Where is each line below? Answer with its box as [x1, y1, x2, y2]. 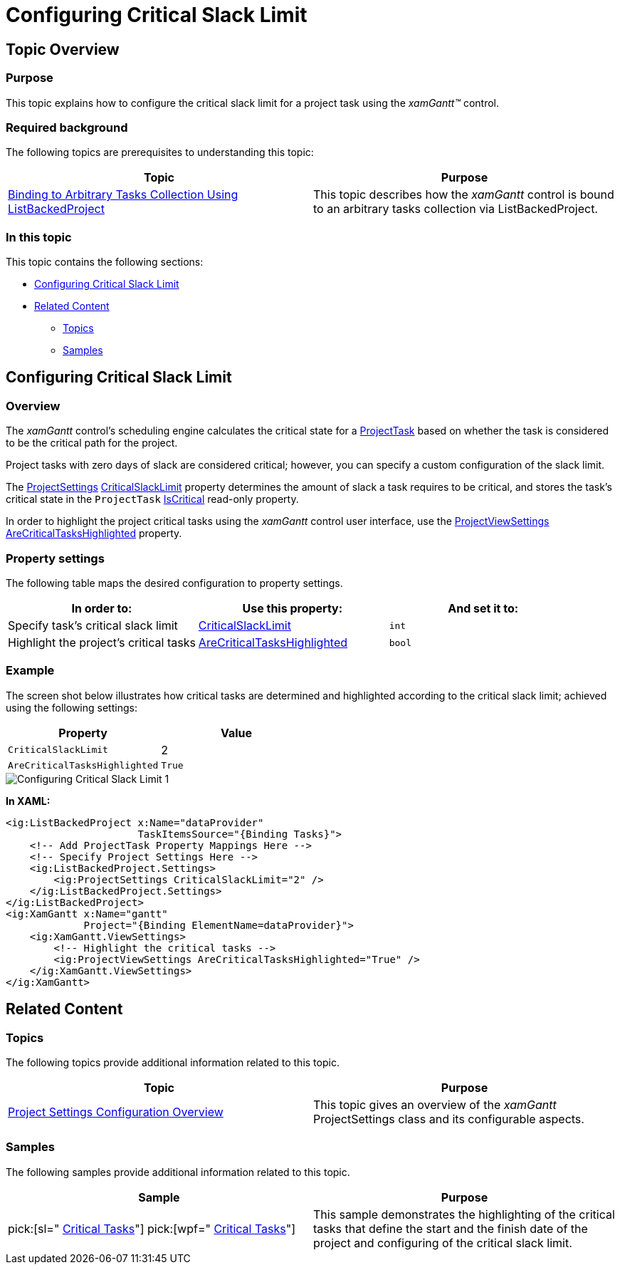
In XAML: [6, 794, 51, 807]
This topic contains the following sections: [6, 256, 204, 269]
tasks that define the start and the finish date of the [313, 1221, 588, 1236]
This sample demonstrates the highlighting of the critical [313, 1207, 615, 1222]
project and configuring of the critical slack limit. [313, 1235, 572, 1250]
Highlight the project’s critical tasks [8, 635, 196, 650]
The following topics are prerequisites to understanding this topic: [6, 146, 314, 159]
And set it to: [448, 601, 519, 616]
